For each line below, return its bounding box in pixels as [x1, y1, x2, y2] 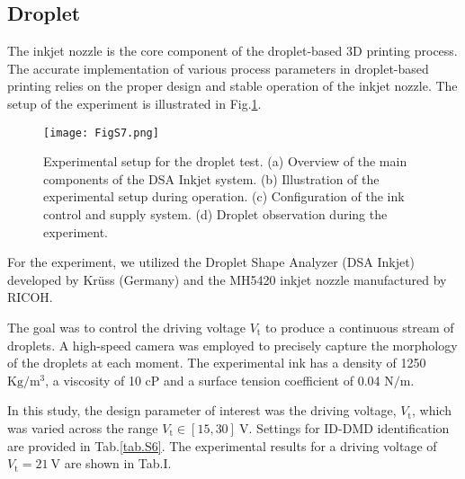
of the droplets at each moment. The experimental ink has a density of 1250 [7, 353, 426, 372]
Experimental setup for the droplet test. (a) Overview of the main [43, 152, 407, 171]
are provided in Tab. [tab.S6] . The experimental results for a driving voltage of [7, 436, 437, 455]
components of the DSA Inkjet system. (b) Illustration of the [43, 169, 380, 188]
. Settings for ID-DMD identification [248, 418, 450, 437]
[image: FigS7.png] [43, 126, 159, 139]
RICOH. [7, 288, 53, 306]
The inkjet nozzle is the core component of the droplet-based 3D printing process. [7, 41, 458, 60]
